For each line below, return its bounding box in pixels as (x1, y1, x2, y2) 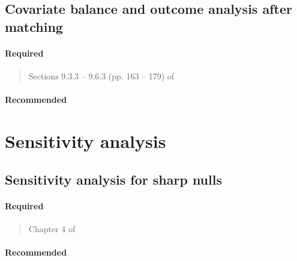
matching (5, 17, 63, 35)
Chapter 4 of (28, 222, 76, 235)
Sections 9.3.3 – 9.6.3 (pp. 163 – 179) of (28, 69, 175, 82)
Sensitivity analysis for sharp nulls (5, 170, 222, 188)
